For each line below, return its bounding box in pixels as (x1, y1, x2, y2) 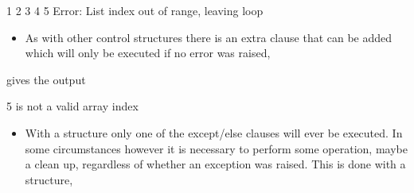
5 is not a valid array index (6, 98, 139, 114)
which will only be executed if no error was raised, (25, 44, 271, 61)
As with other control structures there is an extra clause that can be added (25, 29, 393, 45)
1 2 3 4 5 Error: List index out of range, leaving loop (6, 2, 264, 18)
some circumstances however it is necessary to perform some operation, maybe (25, 140, 408, 156)
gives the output (6, 71, 86, 87)
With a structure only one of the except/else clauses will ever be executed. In (25, 124, 403, 141)
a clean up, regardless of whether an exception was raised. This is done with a (25, 156, 406, 172)
